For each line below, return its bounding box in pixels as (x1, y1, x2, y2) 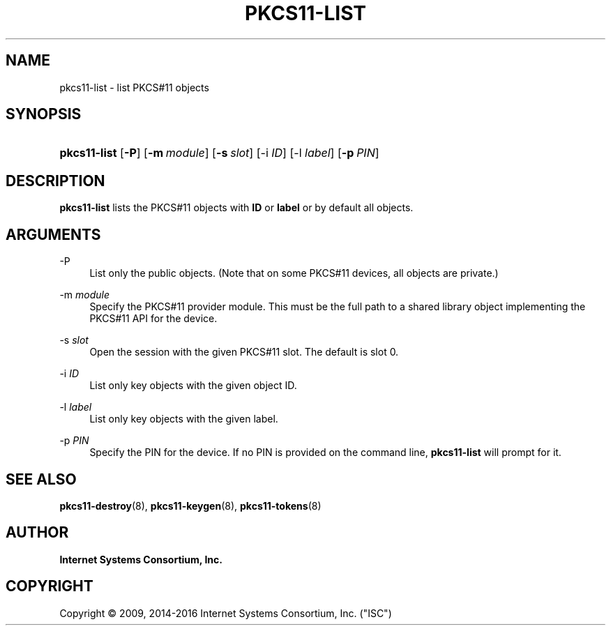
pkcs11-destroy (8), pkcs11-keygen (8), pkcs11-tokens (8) (59, 499, 322, 512)
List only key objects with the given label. (89, 413, 278, 425)
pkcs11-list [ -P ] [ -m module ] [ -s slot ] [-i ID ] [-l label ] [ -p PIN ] (59, 146, 379, 160)
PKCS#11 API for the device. (89, 312, 218, 325)
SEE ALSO (6, 470, 77, 488)
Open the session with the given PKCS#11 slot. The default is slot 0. (89, 346, 399, 358)
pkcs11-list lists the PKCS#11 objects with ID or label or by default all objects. (59, 202, 414, 214)
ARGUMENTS (6, 225, 101, 243)
